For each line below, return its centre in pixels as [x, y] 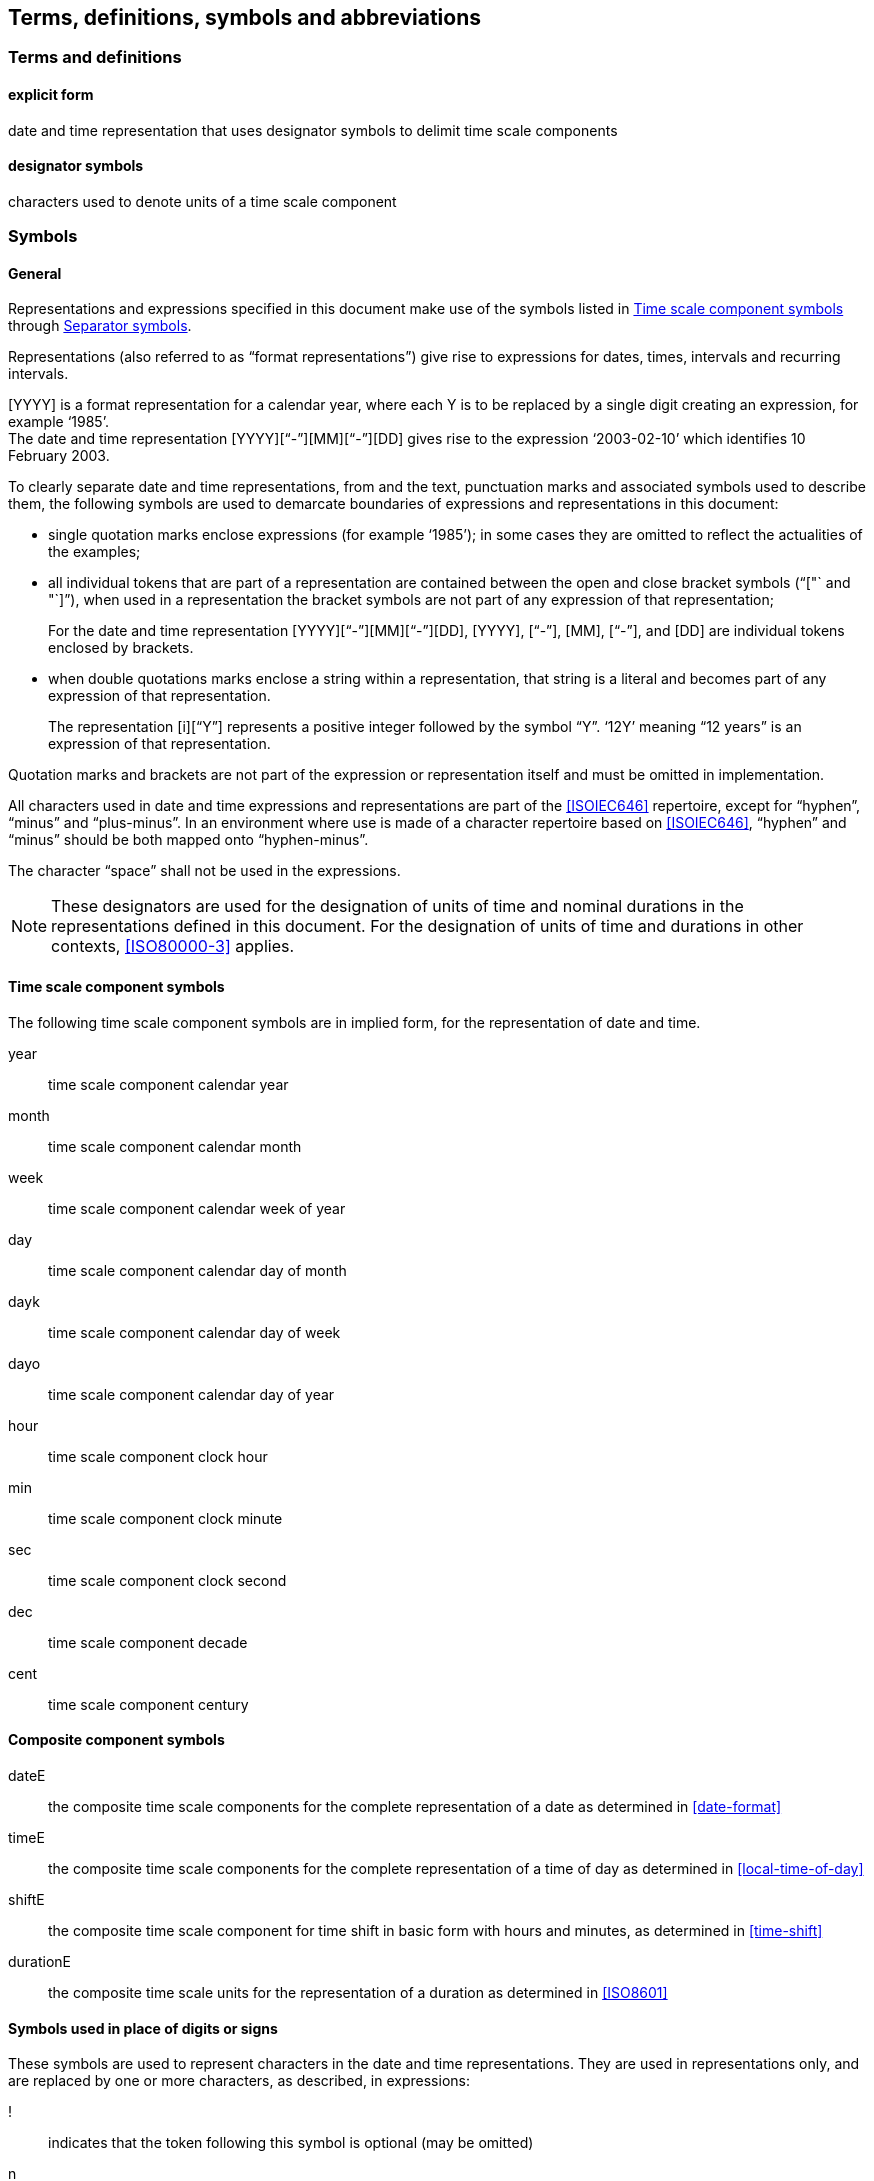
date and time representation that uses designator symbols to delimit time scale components [313, 130]
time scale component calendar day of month [197, 1270]
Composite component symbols [116, 1740]
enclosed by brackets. [121, 648]
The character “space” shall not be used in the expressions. [204, 871]
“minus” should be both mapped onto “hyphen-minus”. [188, 840]
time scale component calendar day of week [194, 1332]
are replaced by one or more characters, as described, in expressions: [239, 2081]
